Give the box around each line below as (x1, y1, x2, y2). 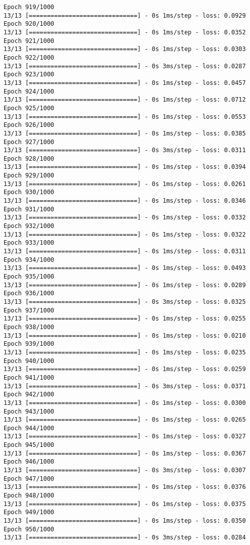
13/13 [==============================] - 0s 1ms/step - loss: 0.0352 (4, 28, 246, 36)
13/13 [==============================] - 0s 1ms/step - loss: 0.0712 (4, 96, 246, 104)
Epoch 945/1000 (4, 441, 55, 449)
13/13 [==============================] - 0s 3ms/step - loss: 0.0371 (4, 382, 246, 390)
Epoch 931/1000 (4, 205, 55, 213)
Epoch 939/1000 (4, 340, 55, 348)
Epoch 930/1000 (4, 189, 55, 196)
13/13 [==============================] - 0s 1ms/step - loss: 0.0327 (4, 433, 246, 440)
